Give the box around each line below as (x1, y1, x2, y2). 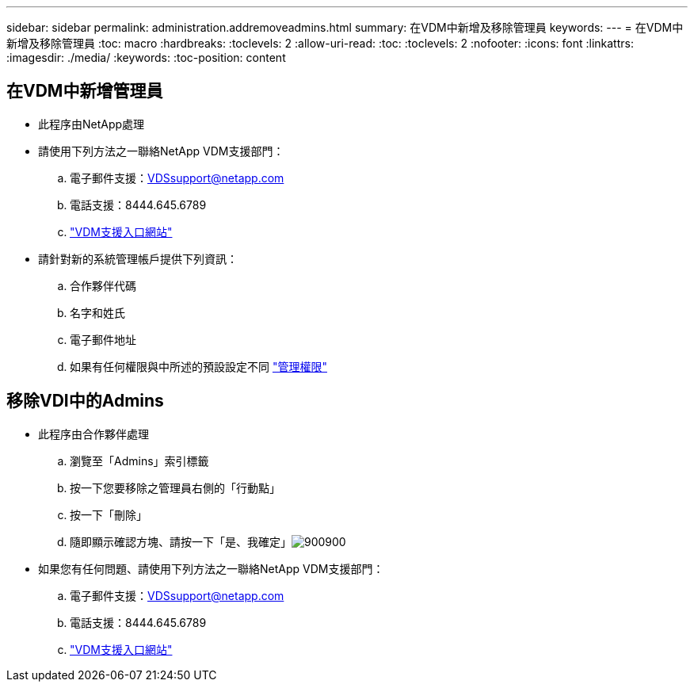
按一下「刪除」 (70, 507, 147, 522)
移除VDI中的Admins (6, 391, 164, 411)
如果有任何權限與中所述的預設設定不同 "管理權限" (70, 359, 327, 373)
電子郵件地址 (70, 332, 136, 346)
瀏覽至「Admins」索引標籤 (70, 453, 209, 468)
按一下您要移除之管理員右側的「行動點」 (70, 480, 280, 495)
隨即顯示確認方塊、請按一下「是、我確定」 (70, 534, 292, 548)
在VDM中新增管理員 (6, 81, 163, 101)
